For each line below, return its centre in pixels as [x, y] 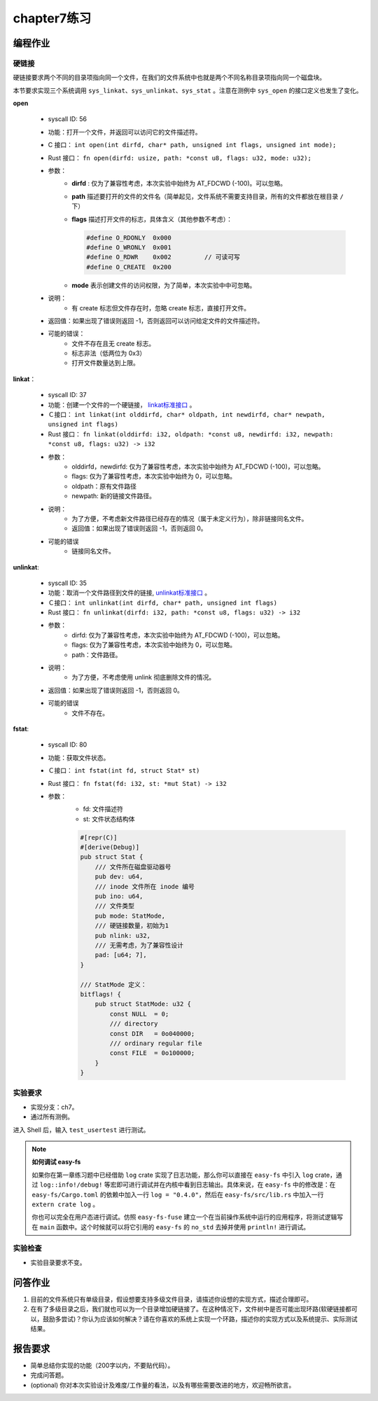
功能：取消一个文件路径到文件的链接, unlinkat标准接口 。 [129, 593]
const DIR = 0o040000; [152, 1034]
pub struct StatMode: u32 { [143, 1004]
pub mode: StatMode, [130, 916]
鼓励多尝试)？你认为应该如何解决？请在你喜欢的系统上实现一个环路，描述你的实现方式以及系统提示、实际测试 [200, 1319]
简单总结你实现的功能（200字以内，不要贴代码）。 [102, 1365]
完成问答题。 [49, 1375]
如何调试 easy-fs [56, 1162]
